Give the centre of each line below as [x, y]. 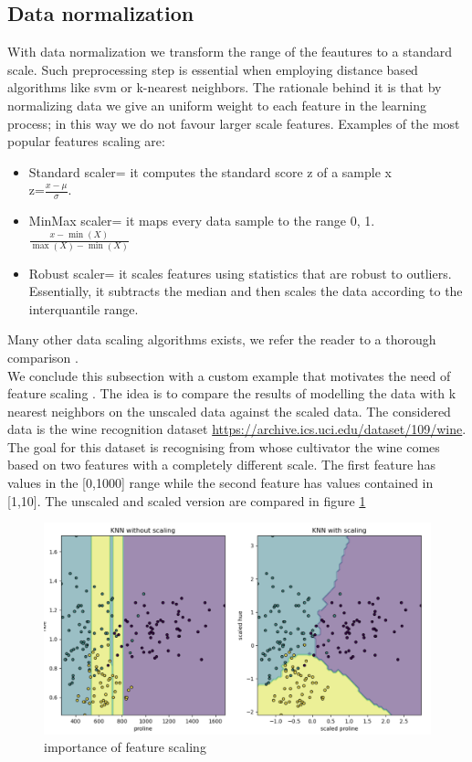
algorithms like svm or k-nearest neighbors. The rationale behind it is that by [225, 87]
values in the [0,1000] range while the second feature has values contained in [220, 483]
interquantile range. [84, 308]
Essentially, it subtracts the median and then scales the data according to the [246, 291]
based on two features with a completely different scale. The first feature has [222, 465]
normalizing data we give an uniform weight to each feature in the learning [217, 105]
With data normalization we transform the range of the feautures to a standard [230, 52]
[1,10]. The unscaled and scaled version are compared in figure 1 [187, 500]
